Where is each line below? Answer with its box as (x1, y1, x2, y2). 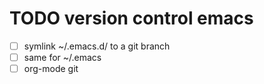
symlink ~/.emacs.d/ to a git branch (23, 40, 171, 52)
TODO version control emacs (9, 7, 254, 30)
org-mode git (23, 63, 79, 75)
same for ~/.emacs (23, 52, 102, 63)
